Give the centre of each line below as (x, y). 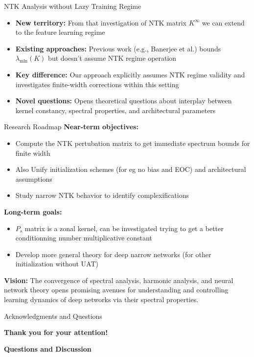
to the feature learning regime (60, 32)
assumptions (34, 178)
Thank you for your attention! (56, 332)
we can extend (223, 22)
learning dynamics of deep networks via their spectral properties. (101, 299)
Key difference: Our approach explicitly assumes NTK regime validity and (130, 74)
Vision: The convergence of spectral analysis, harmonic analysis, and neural (119, 280)
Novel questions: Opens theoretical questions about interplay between (124, 101)
